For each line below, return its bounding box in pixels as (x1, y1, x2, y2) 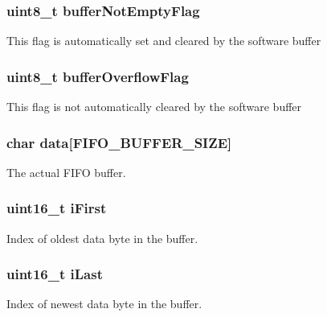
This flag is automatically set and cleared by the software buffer (6, 32, 321, 49)
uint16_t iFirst (6, 198, 107, 218)
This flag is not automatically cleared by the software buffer (6, 98, 302, 115)
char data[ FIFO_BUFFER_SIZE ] (6, 132, 232, 152)
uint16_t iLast (6, 264, 103, 284)
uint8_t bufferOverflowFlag (6, 66, 189, 86)
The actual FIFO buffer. (6, 163, 126, 180)
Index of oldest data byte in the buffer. (6, 229, 198, 246)
